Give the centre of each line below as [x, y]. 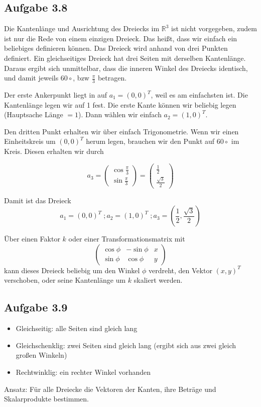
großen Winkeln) [41, 355]
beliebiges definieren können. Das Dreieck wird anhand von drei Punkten [116, 48]
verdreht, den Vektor [180, 270]
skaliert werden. [158, 280]
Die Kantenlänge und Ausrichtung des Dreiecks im [82, 28]
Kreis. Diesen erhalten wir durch [54, 151]
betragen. [112, 78]
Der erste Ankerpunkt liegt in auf [55, 95]
